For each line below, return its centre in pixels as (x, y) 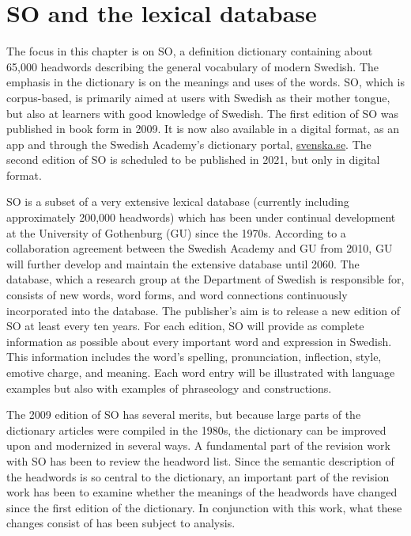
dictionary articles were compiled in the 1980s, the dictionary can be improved (196, 430)
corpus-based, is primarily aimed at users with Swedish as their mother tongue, (198, 97)
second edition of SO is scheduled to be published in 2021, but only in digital (193, 160)
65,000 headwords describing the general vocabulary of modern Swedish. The (193, 66)
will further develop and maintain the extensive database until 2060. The (183, 263)
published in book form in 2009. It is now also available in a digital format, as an (203, 129)
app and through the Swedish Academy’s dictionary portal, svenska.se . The (189, 144)
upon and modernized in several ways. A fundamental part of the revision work (198, 445)
